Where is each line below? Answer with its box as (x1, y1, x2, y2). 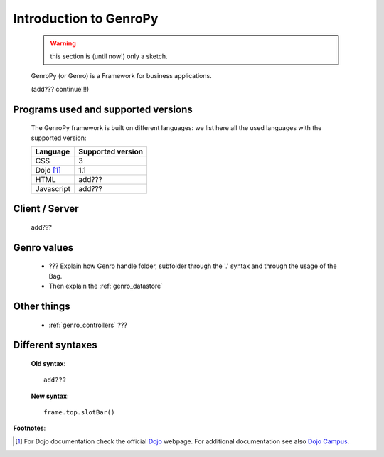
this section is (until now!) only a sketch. (50, 52, 168, 60)
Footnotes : (13, 424, 46, 433)
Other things (13, 300, 70, 312)
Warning (50, 39, 76, 48)
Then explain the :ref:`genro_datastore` (48, 281, 164, 291)
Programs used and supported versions (13, 103, 193, 115)
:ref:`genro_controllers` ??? (48, 321, 128, 329)
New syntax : (31, 392, 69, 400)
